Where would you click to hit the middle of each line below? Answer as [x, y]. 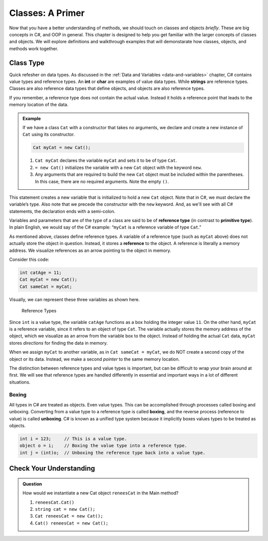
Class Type [27, 63]
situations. [20, 382]
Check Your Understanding [52, 469]
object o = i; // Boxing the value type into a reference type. [103, 446]
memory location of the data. [39, 105]
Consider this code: [29, 260]
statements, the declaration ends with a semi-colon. [62, 211]
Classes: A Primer [47, 13]
